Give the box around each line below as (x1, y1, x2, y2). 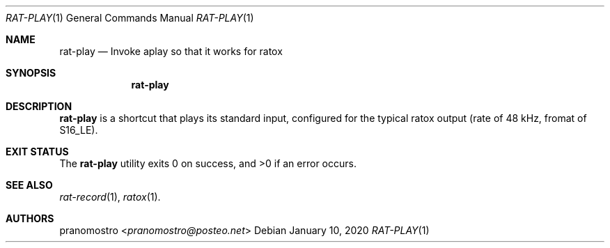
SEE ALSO (6, 179, 53, 191)
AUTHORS (6, 212, 54, 224)
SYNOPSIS (6, 67, 56, 79)
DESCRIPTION (6, 100, 72, 112)
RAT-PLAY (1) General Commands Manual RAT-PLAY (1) (6, 12, 254, 24)
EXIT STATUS (6, 146, 69, 157)
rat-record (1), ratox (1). (59, 191, 161, 203)
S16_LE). (59, 124, 98, 136)
